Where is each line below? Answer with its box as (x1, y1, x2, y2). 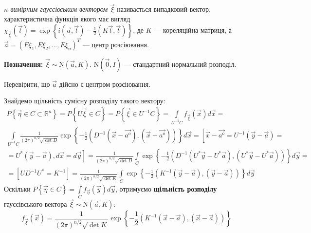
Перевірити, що (4, 78, 50, 89)
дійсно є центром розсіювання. (59, 78, 150, 89)
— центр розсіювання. (83, 39, 149, 49)
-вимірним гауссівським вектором (8, 4, 108, 14)
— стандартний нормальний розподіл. (124, 58, 237, 69)
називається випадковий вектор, (117, 4, 211, 14)
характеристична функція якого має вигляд (4, 13, 130, 23)
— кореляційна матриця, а (154, 25, 232, 35)
